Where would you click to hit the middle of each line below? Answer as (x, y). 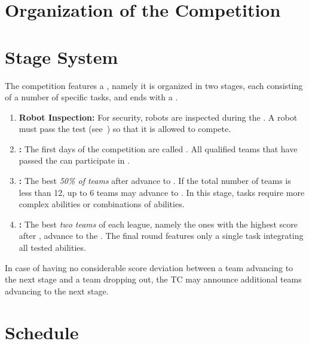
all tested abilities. (52, 248)
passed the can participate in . (74, 160)
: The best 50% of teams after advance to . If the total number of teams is (155, 181)
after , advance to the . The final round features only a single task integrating (161, 236)
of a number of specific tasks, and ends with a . (91, 97)
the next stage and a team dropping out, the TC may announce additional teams (153, 279)
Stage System (62, 56)
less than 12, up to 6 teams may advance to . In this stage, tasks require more (162, 192)
